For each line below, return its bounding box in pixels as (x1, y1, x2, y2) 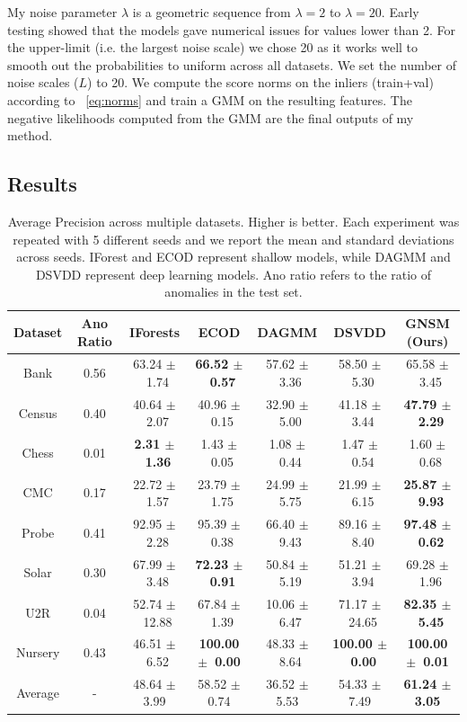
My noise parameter (7, 3, 118, 21)
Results (7, 170, 77, 198)
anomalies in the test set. (164, 282, 303, 301)
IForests (129, 322, 180, 341)
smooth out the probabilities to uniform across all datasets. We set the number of (7, 55, 457, 74)
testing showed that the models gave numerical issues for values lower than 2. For (7, 20, 455, 39)
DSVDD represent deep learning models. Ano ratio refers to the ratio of (35, 264, 432, 283)
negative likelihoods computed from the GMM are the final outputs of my (7, 108, 414, 127)
